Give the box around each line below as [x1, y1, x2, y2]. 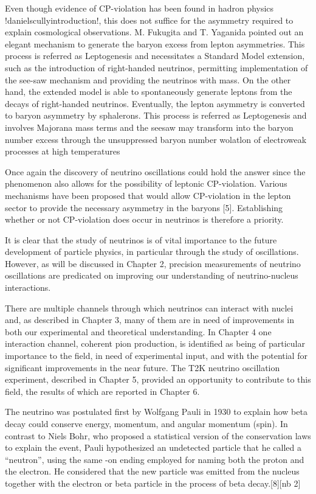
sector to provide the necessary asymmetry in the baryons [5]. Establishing [5, 201, 283, 214]
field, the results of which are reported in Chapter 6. [5, 384, 200, 397]
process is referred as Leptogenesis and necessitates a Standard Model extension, [5, 49, 305, 62]
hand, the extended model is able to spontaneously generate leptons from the [5, 85, 292, 98]
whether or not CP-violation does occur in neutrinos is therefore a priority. [5, 213, 284, 226]
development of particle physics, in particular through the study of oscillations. [5, 245, 299, 258]
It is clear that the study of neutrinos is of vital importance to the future [5, 233, 277, 246]
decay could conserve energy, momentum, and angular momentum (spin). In [5, 417, 288, 430]
